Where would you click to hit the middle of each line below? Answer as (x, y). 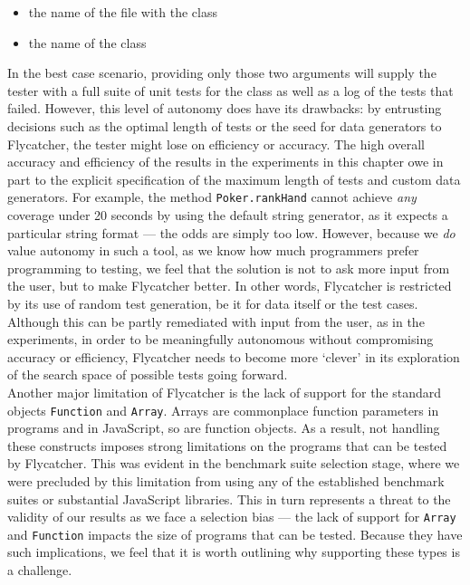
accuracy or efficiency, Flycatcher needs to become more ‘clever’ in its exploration (234, 356)
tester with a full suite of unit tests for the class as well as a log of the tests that (230, 90)
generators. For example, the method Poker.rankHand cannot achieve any (212, 197)
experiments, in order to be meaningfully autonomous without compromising (221, 339)
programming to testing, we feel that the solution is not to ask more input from (229, 268)
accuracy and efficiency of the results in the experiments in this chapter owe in (225, 162)
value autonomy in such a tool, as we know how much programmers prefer (213, 250)
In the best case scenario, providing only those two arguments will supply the (222, 73)
